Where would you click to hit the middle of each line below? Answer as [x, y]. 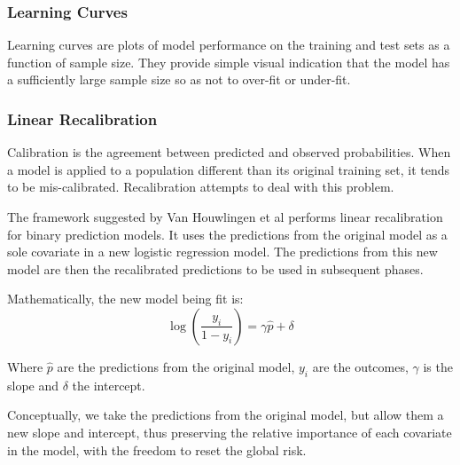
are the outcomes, [360, 366]
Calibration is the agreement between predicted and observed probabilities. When [229, 152]
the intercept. [109, 385]
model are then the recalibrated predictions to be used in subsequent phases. [215, 268]
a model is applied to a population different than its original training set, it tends [229, 169]
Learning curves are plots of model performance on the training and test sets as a [229, 45]
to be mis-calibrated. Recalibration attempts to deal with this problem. [201, 187]
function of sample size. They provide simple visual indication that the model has [229, 62]
